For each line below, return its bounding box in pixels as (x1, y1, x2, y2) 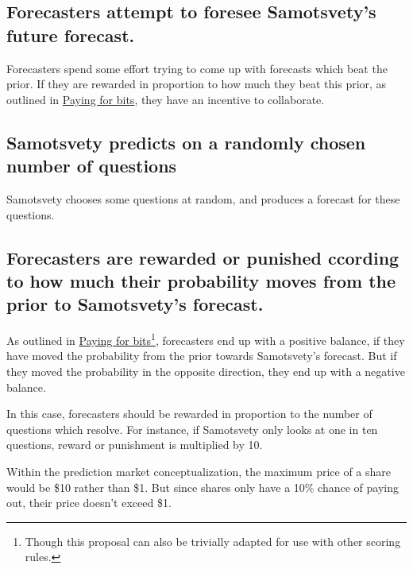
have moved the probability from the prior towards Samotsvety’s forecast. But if (6, 347, 397, 364)
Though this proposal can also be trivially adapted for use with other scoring (25, 532, 401, 549)
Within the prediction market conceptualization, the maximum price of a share (6, 463, 392, 479)
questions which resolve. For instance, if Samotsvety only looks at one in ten (6, 420, 378, 437)
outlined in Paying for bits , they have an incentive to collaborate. (6, 91, 325, 107)
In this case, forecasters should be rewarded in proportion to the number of (6, 405, 372, 422)
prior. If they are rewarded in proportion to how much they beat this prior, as (6, 75, 387, 92)
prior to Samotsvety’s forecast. (6, 292, 264, 316)
